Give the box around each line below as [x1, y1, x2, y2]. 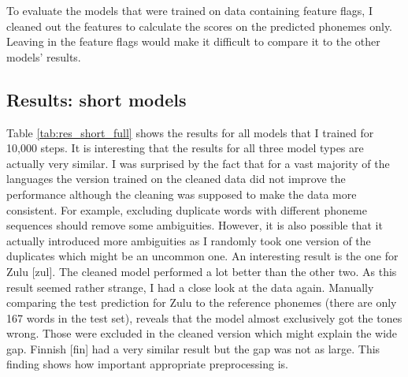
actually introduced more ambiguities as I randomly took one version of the [6, 232, 371, 248]
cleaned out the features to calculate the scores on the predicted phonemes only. [6, 17, 392, 34]
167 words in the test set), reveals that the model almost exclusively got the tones [6, 309, 402, 326]
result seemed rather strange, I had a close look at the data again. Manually [6, 278, 374, 295]
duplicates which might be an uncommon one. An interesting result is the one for [6, 248, 399, 264]
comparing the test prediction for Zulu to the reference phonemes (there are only [6, 294, 397, 311]
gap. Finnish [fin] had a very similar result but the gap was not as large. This [6, 340, 380, 356]
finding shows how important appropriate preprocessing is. [6, 356, 289, 372]
